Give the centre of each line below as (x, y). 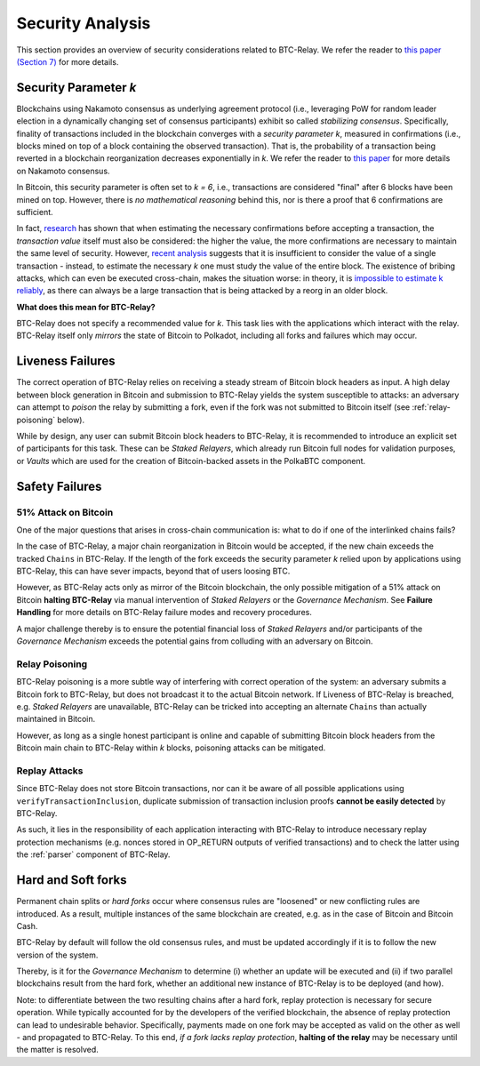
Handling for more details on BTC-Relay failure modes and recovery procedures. (164, 613)
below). (71, 420)
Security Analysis (84, 23)
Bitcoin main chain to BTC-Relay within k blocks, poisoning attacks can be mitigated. (171, 748)
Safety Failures (59, 486)
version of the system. (57, 955)
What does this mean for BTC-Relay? (86, 307)
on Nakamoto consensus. (63, 171)
